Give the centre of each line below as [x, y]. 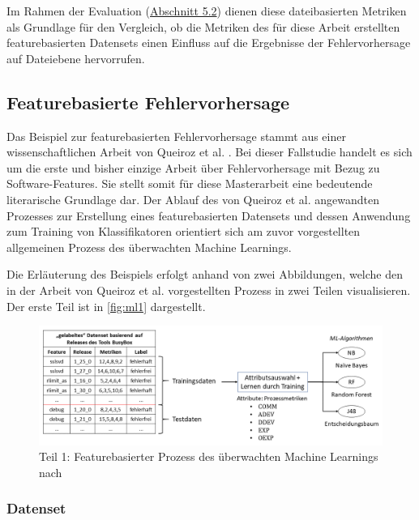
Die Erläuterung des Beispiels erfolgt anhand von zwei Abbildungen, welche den [205, 274]
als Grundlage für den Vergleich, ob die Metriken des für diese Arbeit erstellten [203, 26]
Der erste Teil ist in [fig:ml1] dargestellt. [106, 306]
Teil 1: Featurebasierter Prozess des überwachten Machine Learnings [209, 456]
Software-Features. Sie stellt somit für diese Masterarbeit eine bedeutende [190, 183]
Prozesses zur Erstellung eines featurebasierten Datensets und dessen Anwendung [209, 215]
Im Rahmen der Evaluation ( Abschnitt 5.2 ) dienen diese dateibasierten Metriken [207, 11]
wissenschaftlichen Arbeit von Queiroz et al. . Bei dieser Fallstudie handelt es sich [209, 152]
